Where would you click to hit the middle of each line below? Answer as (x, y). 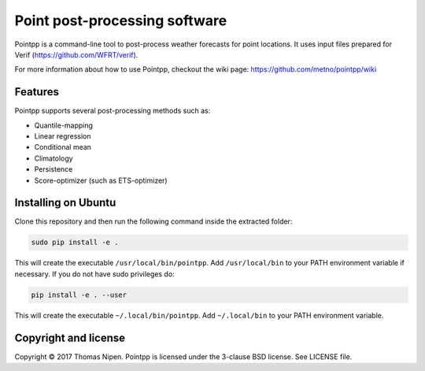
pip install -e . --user (79, 295)
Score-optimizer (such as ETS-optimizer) (101, 180)
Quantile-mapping (64, 125)
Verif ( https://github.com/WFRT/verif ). (76, 54)
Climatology (54, 158)
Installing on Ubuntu (65, 203)
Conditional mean (63, 147)
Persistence (54, 169)
